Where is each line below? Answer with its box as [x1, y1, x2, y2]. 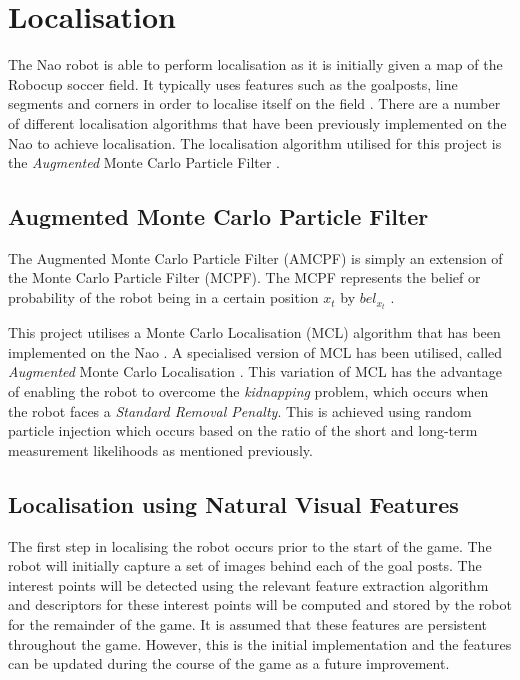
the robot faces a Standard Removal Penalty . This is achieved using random [8, 400, 472, 421]
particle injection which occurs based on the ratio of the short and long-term [8, 420, 478, 441]
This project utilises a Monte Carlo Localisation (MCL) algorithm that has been [8, 322, 501, 343]
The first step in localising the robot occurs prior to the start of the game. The [8, 535, 492, 556]
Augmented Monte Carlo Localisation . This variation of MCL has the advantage [8, 361, 502, 382]
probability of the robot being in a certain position [8, 287, 319, 308]
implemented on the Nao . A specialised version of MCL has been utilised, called [8, 341, 503, 362]
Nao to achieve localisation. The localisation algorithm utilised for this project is [8, 132, 502, 153]
